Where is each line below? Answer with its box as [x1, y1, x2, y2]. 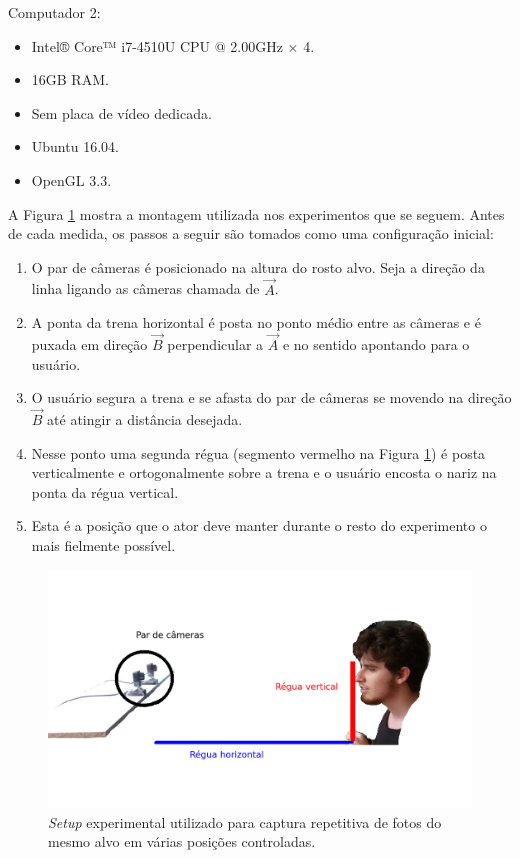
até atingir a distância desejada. [47, 408, 243, 429]
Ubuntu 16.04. [31, 136, 119, 157]
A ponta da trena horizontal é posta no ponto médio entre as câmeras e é [31, 312, 481, 333]
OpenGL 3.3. [31, 169, 112, 190]
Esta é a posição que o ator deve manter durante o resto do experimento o [31, 515, 487, 536]
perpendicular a [167, 333, 264, 354]
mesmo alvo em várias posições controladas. [48, 831, 316, 852]
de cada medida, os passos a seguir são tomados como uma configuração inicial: [8, 223, 494, 244]
